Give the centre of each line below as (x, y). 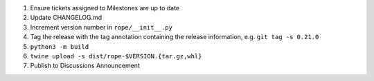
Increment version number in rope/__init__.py (101, 27)
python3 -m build (60, 47)
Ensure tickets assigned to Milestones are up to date (105, 8)
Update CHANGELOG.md (66, 18)
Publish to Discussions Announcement (85, 66)
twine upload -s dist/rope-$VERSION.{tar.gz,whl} (116, 56)
